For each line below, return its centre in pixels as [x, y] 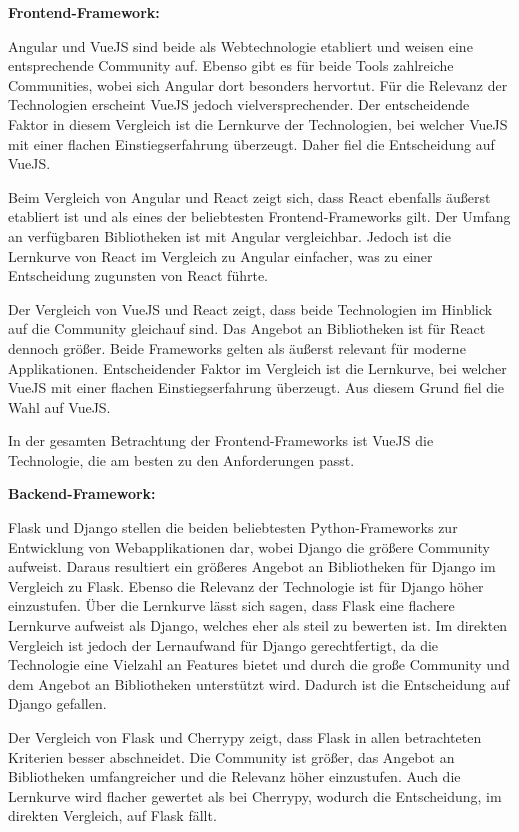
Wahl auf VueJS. [59, 406]
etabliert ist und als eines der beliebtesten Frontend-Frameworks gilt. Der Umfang [259, 216]
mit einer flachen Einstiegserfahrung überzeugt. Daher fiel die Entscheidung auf [251, 143]
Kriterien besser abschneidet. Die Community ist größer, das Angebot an [231, 756]
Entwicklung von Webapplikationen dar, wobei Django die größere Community [249, 546]
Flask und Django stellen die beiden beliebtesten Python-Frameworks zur [233, 527]
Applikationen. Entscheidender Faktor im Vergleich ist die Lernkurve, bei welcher [257, 367]
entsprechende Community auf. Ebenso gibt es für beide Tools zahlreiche [231, 65]
